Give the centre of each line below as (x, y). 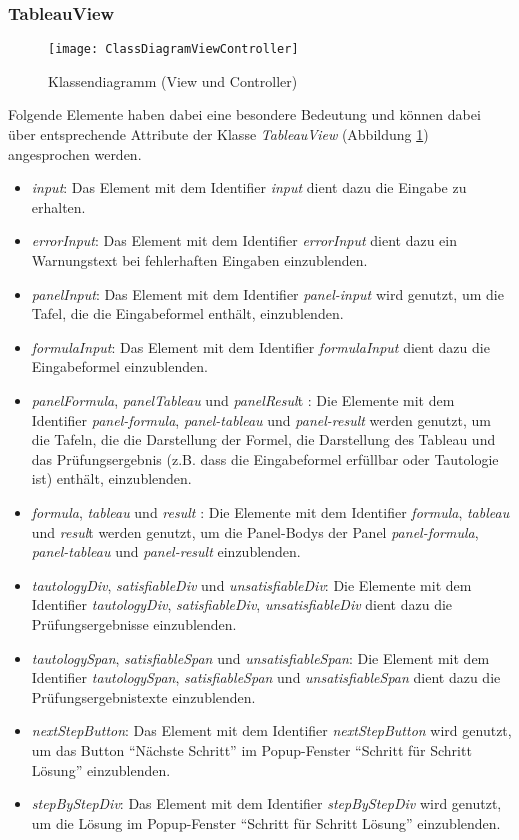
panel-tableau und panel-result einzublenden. (166, 551)
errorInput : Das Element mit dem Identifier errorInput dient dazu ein (244, 240)
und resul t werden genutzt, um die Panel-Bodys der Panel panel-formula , (255, 531)
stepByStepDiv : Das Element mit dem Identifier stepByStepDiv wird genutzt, (266, 803)
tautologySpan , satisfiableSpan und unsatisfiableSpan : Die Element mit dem (260, 657)
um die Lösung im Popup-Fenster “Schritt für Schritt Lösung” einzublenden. (266, 822)
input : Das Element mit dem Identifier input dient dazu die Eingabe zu (249, 187)
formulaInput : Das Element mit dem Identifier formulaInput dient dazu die (260, 346)
